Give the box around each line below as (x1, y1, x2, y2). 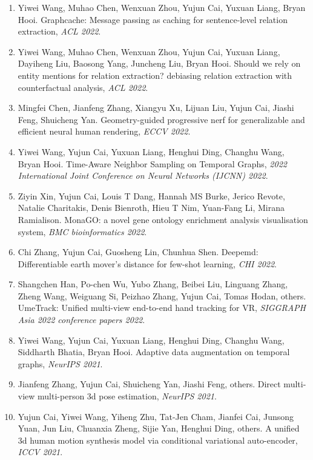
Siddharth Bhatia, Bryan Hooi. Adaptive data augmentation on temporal (18, 345, 290, 358)
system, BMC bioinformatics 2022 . (18, 225, 147, 238)
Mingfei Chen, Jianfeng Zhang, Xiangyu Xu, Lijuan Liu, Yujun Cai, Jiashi (18, 101, 294, 114)
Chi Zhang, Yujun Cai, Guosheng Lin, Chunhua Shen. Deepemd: (18, 245, 259, 258)
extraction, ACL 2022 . (18, 25, 101, 38)
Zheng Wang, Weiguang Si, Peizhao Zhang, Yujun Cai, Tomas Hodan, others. (18, 289, 306, 302)
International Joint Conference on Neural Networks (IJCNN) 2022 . (18, 169, 268, 182)
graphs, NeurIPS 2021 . (18, 357, 103, 370)
